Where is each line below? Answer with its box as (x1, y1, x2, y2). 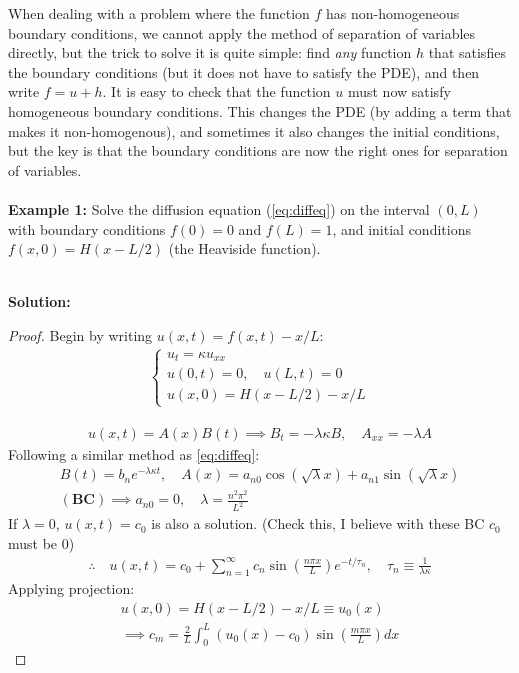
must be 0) (8, 532, 75, 553)
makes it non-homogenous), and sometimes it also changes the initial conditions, (8, 120, 500, 141)
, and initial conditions (332, 218, 471, 239)
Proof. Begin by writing (8, 324, 153, 345)
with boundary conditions (8, 218, 166, 239)
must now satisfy (347, 81, 451, 102)
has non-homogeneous (326, 3, 460, 23)
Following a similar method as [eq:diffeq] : (8, 443, 260, 464)
